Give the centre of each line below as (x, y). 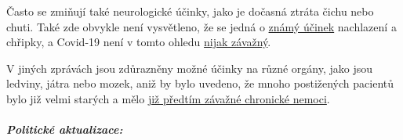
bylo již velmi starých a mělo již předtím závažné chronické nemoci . (168, 98)
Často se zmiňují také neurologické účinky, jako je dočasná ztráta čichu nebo (190, 11)
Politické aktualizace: (65, 129)
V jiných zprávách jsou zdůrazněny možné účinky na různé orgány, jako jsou (189, 68)
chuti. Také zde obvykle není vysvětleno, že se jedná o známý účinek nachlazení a (201, 26)
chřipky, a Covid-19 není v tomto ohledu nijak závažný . (139, 42)
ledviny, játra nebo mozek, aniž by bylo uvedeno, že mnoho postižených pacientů (200, 83)
